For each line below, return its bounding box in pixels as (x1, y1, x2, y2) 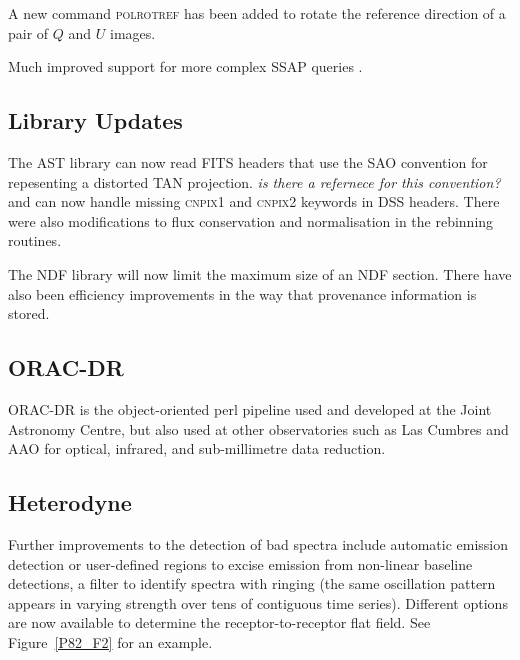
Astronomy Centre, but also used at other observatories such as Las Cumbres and (8, 418, 509, 439)
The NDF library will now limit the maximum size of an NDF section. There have (8, 263, 512, 284)
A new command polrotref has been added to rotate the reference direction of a (8, 3, 506, 23)
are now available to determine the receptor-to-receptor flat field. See (8, 612, 431, 633)
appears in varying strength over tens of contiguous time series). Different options (8, 592, 508, 613)
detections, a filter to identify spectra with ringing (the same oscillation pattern (8, 573, 496, 594)
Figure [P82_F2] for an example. (8, 631, 213, 652)
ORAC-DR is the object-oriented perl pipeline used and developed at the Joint (8, 398, 492, 419)
